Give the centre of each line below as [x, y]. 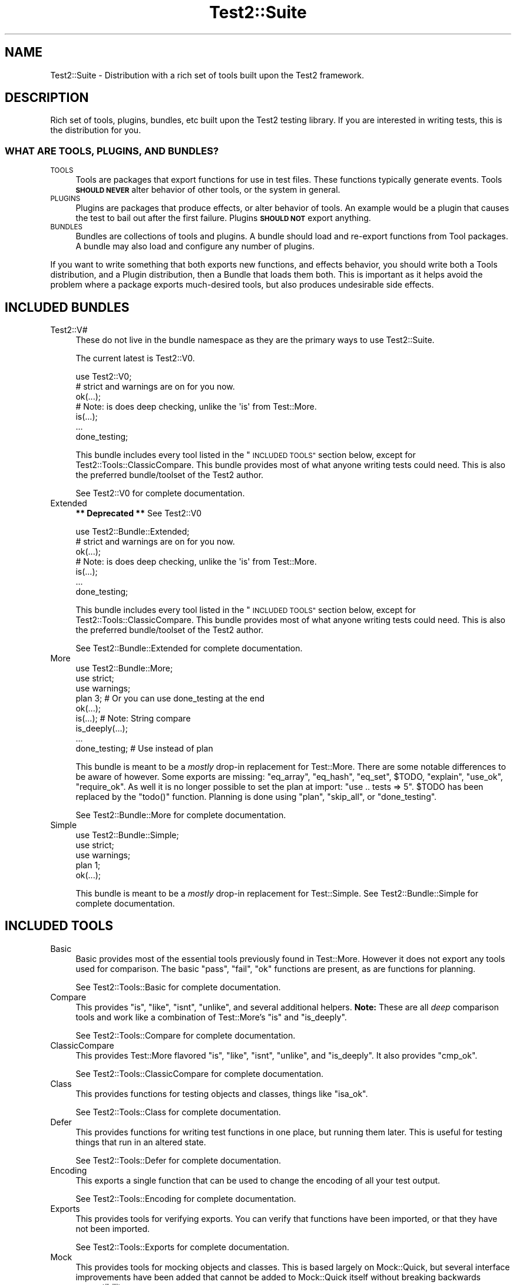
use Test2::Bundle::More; [124, 668]
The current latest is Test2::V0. [135, 358]
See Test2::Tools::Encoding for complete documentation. [186, 1198]
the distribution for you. [96, 130]
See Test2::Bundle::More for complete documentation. [181, 815]
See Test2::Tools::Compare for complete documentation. [186, 1035]
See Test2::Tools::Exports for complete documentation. [182, 1247]
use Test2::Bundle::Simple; [127, 835]
